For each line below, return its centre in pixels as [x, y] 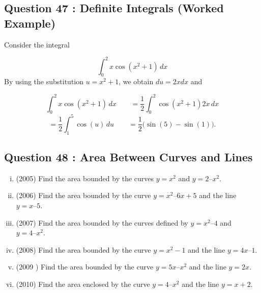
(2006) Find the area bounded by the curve [83, 195]
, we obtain [136, 81]
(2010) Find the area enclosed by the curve [83, 284]
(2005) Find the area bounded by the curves [85, 178]
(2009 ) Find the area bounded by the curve [85, 267]
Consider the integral [37, 44]
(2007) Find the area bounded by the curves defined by [102, 222]
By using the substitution [44, 81]
